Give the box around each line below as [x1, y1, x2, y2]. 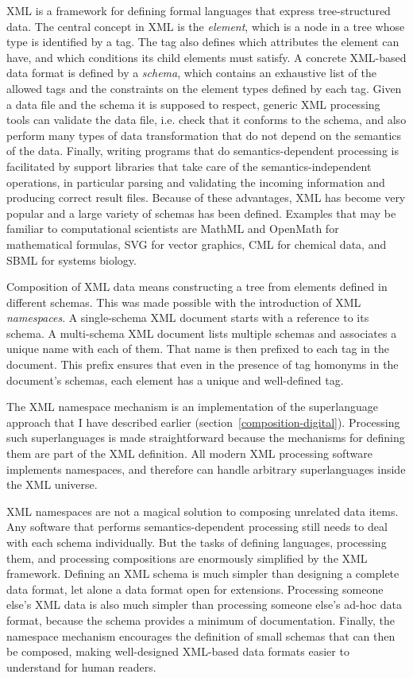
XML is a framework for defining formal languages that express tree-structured [6, 2, 391, 18]
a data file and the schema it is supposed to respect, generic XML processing [6, 95, 380, 112]
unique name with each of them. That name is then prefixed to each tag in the [6, 340, 389, 357]
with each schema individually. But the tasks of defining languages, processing [6, 534, 387, 550]
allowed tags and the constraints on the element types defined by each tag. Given [6, 79, 402, 96]
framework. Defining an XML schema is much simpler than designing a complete [6, 565, 399, 582]
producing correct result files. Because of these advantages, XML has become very [6, 189, 406, 206]
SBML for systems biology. [6, 251, 137, 268]
